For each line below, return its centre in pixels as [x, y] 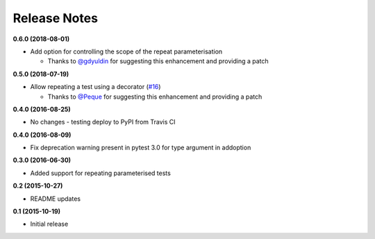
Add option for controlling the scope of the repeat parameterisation [126, 51]
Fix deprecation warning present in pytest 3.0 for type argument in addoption [141, 148]
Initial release [49, 224]
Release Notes [56, 18]
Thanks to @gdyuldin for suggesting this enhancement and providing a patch [158, 61]
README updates [56, 199]
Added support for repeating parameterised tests [101, 173]
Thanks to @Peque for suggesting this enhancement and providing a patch [155, 97]
